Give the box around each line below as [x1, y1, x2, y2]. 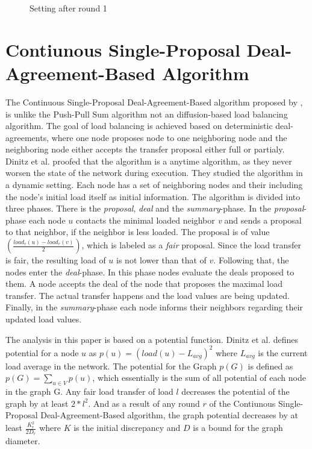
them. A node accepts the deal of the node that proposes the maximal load [5, 277, 282, 290]
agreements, [5, 131, 49, 143]
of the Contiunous [209, 397, 276, 409]
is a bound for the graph [193, 421, 283, 434]
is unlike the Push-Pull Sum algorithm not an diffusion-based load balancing [5, 107, 288, 120]
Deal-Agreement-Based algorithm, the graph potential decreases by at [40, 409, 299, 421]
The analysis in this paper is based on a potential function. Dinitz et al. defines [5, 333, 299, 345]
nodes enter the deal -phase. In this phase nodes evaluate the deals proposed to [5, 265, 295, 278]
